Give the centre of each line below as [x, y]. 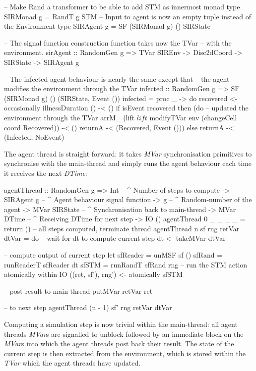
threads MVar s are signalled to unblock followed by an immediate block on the [124, 334]
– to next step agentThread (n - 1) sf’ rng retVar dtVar [88, 307]
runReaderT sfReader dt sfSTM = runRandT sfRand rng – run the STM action [126, 264]
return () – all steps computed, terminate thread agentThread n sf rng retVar [122, 228]
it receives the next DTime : [46, 173]
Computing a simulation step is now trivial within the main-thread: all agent [121, 324]
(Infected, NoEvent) [34, 137]
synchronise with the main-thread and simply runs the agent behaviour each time [128, 163]
